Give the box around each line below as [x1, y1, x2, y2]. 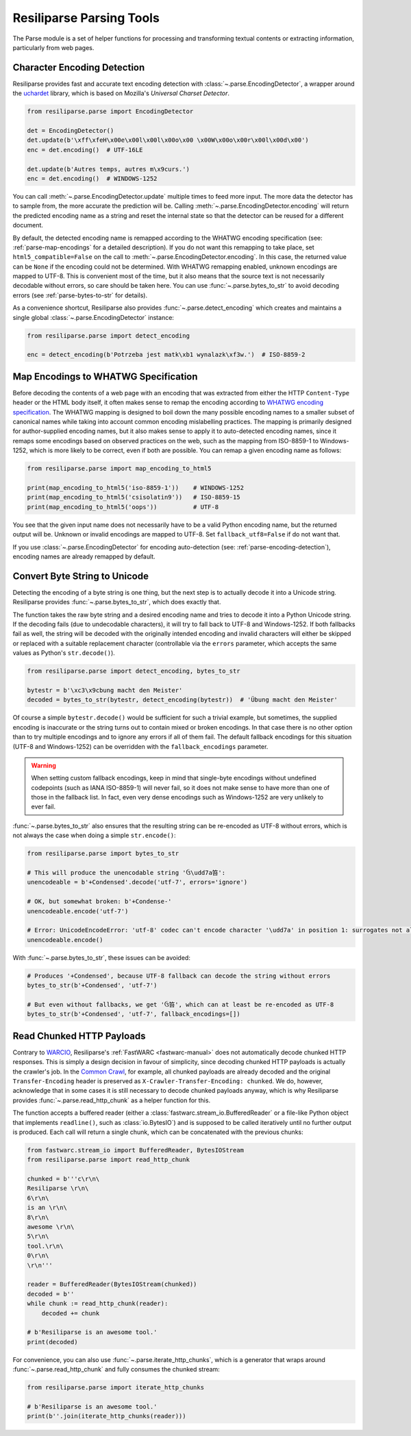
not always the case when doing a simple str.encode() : [12, 831, 176, 839]
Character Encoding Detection [12, 62, 145, 73]
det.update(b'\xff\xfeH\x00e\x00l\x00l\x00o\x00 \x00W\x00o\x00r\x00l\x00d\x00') [27, 136, 310, 144]
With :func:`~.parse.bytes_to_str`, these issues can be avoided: [12, 953, 191, 962]
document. [12, 221, 44, 230]
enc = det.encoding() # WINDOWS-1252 [27, 175, 158, 182]
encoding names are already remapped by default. [12, 552, 155, 560]
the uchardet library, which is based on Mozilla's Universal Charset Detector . [12, 89, 229, 97]
